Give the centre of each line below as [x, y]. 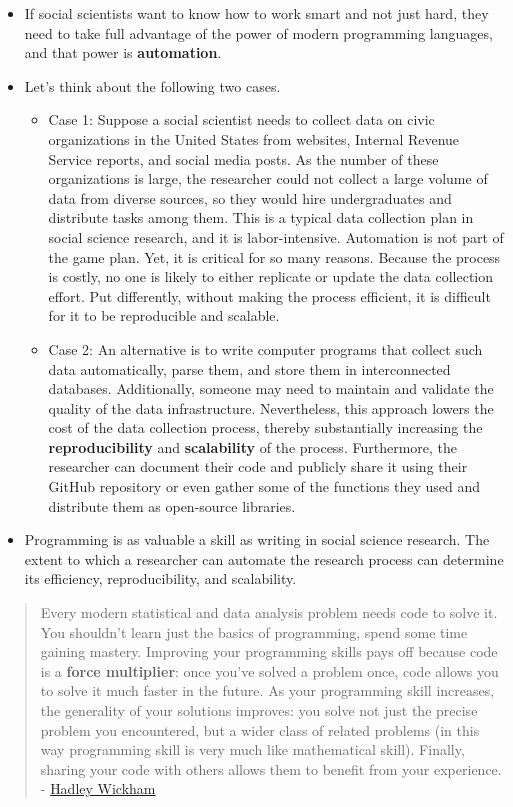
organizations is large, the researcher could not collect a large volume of [268, 178]
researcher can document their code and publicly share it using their [258, 466]
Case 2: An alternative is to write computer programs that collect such [265, 348]
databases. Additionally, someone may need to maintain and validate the [271, 388]
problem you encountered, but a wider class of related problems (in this [260, 729]
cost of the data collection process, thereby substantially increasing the [265, 427]
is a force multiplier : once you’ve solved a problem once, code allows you [269, 670]
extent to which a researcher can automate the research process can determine [264, 558]
